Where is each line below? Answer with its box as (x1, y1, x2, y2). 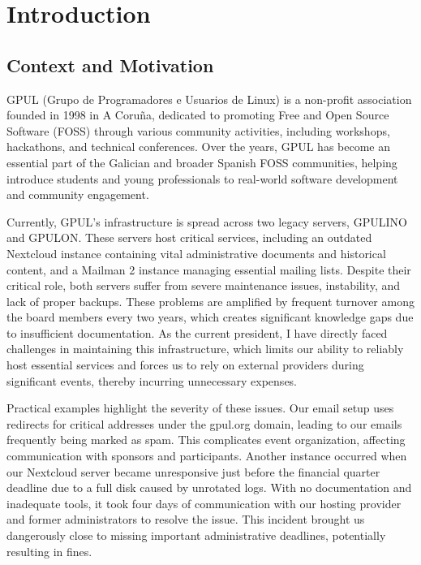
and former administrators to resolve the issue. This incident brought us (6, 511, 365, 528)
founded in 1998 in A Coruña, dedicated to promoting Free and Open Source (6, 106, 389, 123)
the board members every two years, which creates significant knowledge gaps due (6, 308, 414, 326)
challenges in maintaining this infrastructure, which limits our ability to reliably (6, 340, 404, 357)
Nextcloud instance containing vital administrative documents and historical (6, 244, 386, 261)
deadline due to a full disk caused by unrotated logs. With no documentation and (6, 479, 412, 496)
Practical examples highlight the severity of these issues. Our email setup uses (6, 399, 394, 416)
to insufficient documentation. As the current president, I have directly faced (6, 324, 388, 341)
